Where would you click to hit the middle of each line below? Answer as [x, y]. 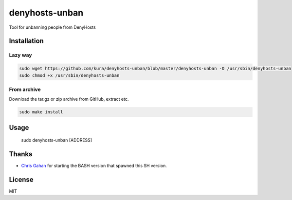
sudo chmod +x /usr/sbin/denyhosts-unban [69, 75]
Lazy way [20, 55]
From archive [25, 89]
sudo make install [41, 112]
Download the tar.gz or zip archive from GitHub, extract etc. [69, 99]
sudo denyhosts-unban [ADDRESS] [57, 140]
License [21, 179]
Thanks [21, 154]
